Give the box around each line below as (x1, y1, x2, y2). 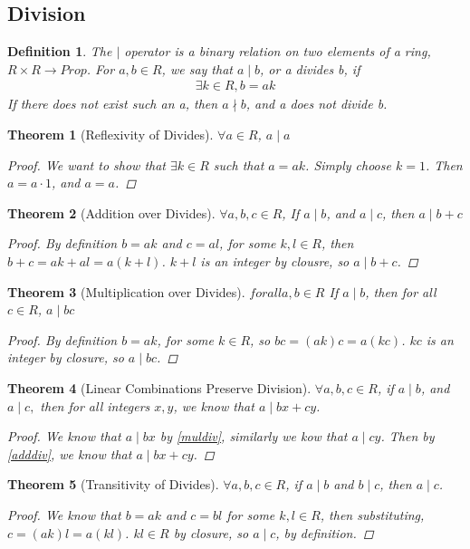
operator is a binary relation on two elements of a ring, (124, 42, 431, 61)
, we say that (161, 59, 233, 78)
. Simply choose (305, 155, 391, 174)
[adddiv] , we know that (7, 444, 132, 463)
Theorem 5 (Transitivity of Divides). (7, 475, 219, 494)
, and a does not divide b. (245, 94, 388, 113)
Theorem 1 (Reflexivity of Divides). (7, 125, 214, 144)
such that (213, 155, 264, 174)
